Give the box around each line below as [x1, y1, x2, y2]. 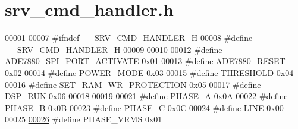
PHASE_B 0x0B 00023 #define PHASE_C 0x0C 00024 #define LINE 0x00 [5, 101, 284, 114]
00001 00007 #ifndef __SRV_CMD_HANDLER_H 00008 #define [5, 32, 253, 44]
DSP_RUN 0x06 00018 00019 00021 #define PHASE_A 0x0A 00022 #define [5, 90, 288, 102]
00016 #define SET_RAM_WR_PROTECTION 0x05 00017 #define [5, 78, 261, 90]
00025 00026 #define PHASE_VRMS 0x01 [5, 113, 162, 125]
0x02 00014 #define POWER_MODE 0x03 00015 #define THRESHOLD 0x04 [5, 66, 294, 78]
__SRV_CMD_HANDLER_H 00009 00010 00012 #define [5, 43, 222, 55]
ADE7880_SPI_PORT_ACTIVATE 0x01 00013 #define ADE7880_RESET [5, 55, 286, 67]
